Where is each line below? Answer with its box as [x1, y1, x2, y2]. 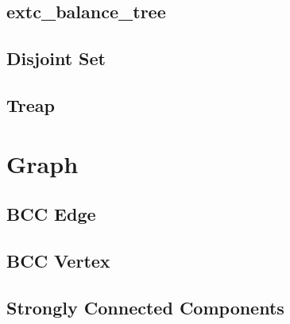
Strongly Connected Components [6, 295, 284, 319]
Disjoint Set [6, 46, 106, 71]
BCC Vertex [6, 248, 110, 272]
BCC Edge [6, 202, 96, 226]
